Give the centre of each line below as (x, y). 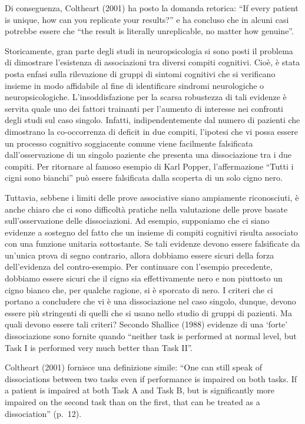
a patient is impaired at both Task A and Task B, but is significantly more (140, 390)
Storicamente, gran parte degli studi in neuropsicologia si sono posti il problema (149, 50)
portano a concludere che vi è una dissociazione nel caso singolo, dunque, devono (150, 301)
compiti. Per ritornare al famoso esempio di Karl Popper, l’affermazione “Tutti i (149, 166)
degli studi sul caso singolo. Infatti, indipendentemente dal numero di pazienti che (152, 120)
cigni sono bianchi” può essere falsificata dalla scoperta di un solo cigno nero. (144, 178)
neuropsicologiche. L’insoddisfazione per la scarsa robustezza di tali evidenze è (146, 97)
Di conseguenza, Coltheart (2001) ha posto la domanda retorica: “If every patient (152, 8)
